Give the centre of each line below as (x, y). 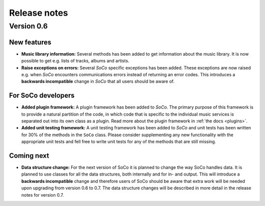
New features (30, 42)
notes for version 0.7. (42, 195)
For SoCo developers (42, 96)
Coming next (29, 156)
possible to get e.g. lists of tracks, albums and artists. (75, 61)
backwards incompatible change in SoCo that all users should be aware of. (98, 82)
